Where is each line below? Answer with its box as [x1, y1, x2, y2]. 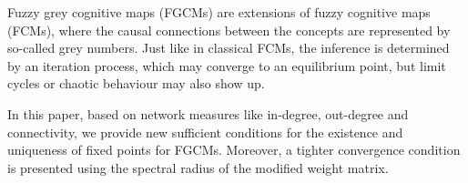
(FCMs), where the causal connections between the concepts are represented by [7, 20, 451, 39]
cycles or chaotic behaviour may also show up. [7, 74, 265, 93]
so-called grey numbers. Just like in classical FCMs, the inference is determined [7, 38, 450, 57]
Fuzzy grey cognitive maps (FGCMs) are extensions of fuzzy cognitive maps [7, 3, 431, 21]
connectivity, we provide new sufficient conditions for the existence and [7, 122, 403, 141]
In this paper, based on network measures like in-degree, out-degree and [7, 104, 409, 123]
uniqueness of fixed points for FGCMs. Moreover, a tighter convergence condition [7, 140, 461, 159]
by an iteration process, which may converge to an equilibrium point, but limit [7, 56, 446, 75]
